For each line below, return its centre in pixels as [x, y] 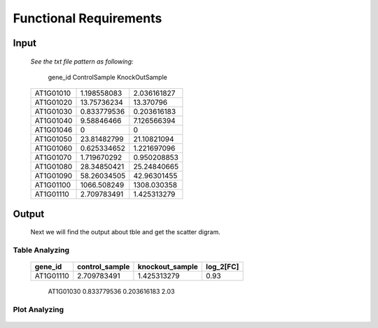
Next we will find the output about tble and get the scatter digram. [125, 232]
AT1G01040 [54, 121]
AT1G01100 [53, 185]
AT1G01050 [54, 139]
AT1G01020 [54, 103]
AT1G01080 [54, 166]
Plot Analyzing [38, 310]
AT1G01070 [53, 157]
